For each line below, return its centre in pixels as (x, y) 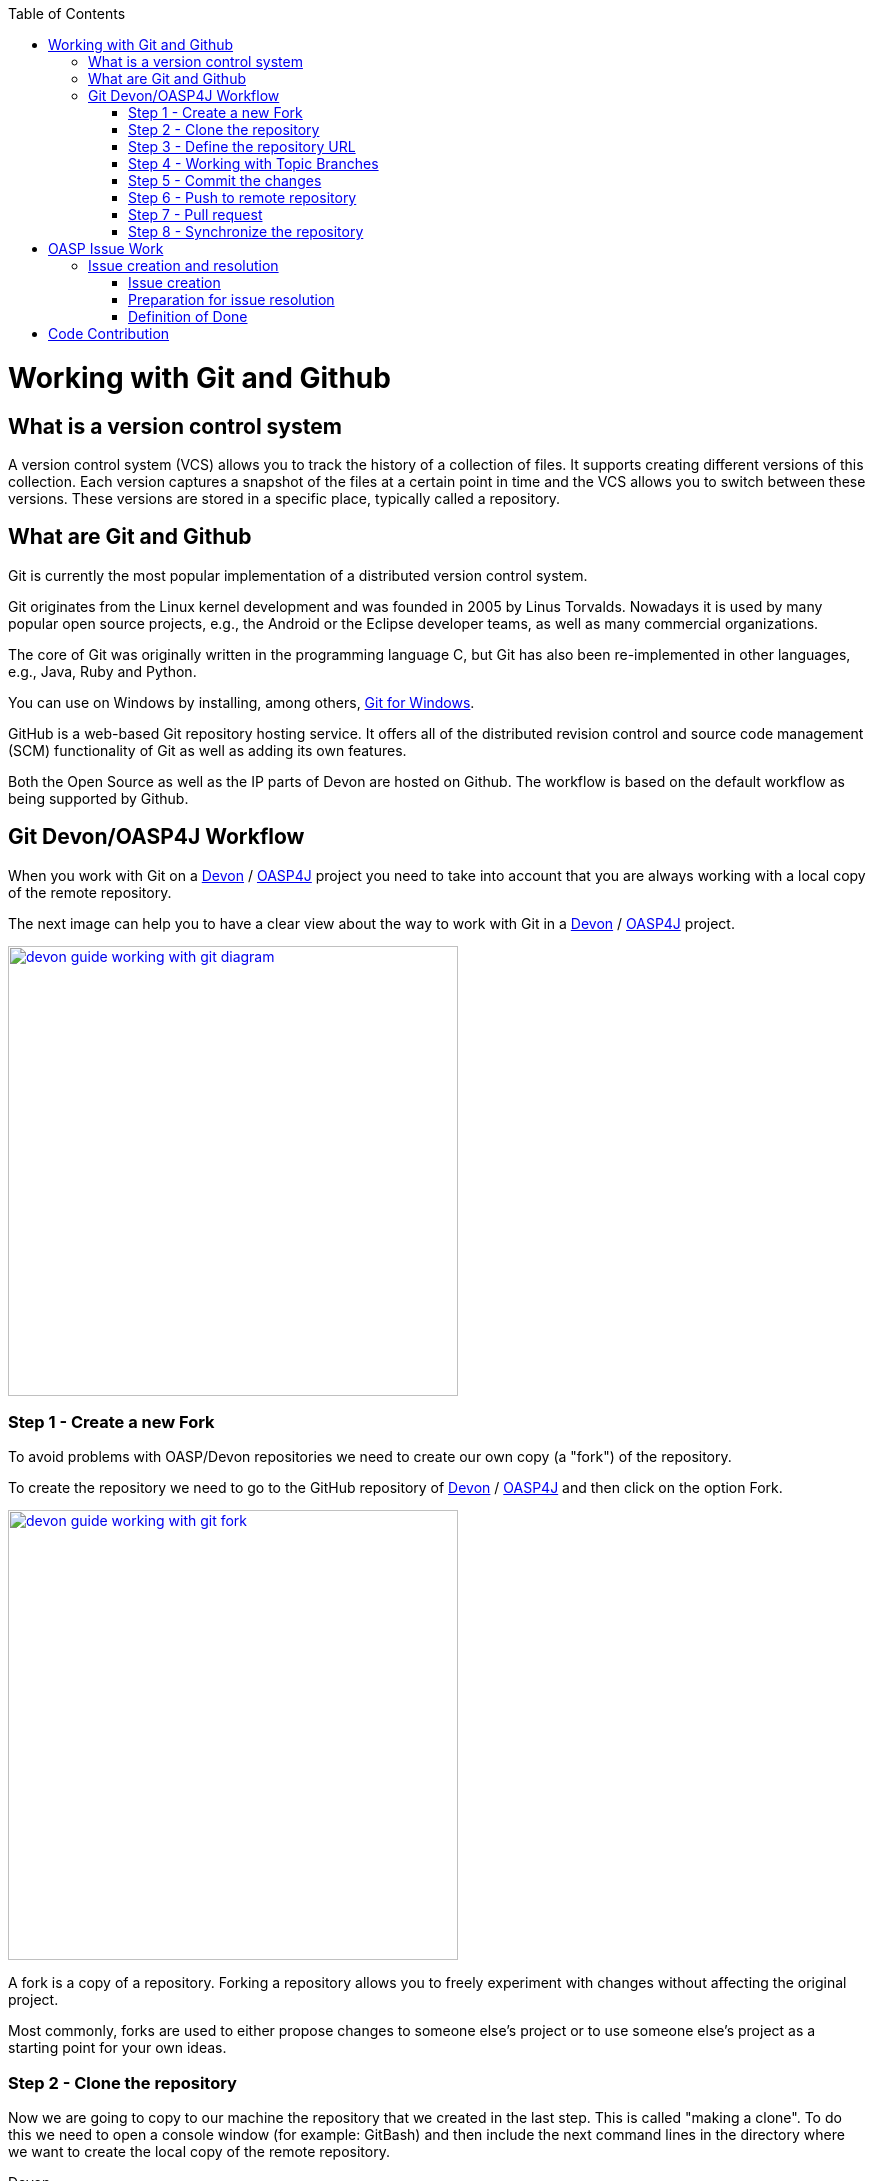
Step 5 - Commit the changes (225, 180)
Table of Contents (67, 13)
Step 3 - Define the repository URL (242, 146)
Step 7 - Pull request (195, 214)
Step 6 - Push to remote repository (242, 197)
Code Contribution (109, 333)
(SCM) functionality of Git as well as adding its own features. (207, 750)
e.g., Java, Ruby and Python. (102, 671)
